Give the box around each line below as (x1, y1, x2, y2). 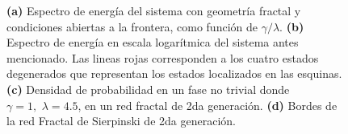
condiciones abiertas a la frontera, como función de (6, 18, 258, 35)
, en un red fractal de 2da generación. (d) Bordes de (78, 96, 338, 113)
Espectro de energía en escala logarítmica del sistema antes (6, 34, 299, 51)
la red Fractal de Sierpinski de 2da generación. (6, 112, 236, 129)
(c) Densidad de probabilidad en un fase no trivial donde (6, 80, 290, 97)
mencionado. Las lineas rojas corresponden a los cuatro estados (6, 49, 319, 66)
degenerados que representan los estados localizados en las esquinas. (6, 65, 342, 82)
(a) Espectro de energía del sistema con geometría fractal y (6, 2, 301, 18)
